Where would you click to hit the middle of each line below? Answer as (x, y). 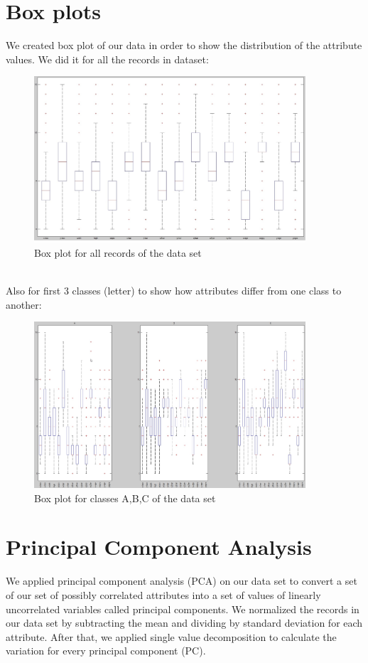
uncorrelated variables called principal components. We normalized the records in (183, 609)
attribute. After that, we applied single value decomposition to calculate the (171, 636)
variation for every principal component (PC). (106, 651)
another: (24, 304)
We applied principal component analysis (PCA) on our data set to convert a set (182, 581)
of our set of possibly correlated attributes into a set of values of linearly (163, 594)
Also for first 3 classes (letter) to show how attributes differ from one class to (174, 290)
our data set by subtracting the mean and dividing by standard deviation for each (184, 623)
